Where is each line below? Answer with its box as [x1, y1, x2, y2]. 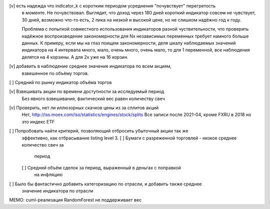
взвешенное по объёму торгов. [21, 70, 89, 76]
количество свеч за [21, 142, 64, 148]
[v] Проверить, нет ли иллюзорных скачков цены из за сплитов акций [9, 105, 159, 111]
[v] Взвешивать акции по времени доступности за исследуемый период [9, 88, 164, 94]
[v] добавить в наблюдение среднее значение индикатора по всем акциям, [9, 63, 172, 69]
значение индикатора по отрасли [21, 187, 93, 193]
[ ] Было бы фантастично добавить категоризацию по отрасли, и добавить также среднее [9, 180, 202, 187]
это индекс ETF [21, 118, 55, 124]
